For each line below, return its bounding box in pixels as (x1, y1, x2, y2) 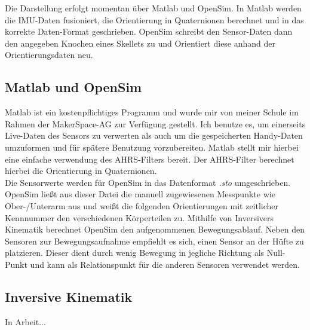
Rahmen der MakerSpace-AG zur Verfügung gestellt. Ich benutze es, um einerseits (5, 117, 306, 130)
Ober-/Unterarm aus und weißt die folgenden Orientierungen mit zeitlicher (5, 199, 279, 212)
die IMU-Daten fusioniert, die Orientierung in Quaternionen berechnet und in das (5, 13, 304, 26)
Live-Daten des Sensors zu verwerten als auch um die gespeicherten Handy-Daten (5, 129, 303, 142)
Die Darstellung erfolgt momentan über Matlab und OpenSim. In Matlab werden (5, 2, 302, 14)
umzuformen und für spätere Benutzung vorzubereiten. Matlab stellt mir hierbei (5, 140, 299, 153)
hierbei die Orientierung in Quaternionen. (5, 164, 157, 177)
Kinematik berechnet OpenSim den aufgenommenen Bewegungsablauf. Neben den (5, 223, 305, 236)
